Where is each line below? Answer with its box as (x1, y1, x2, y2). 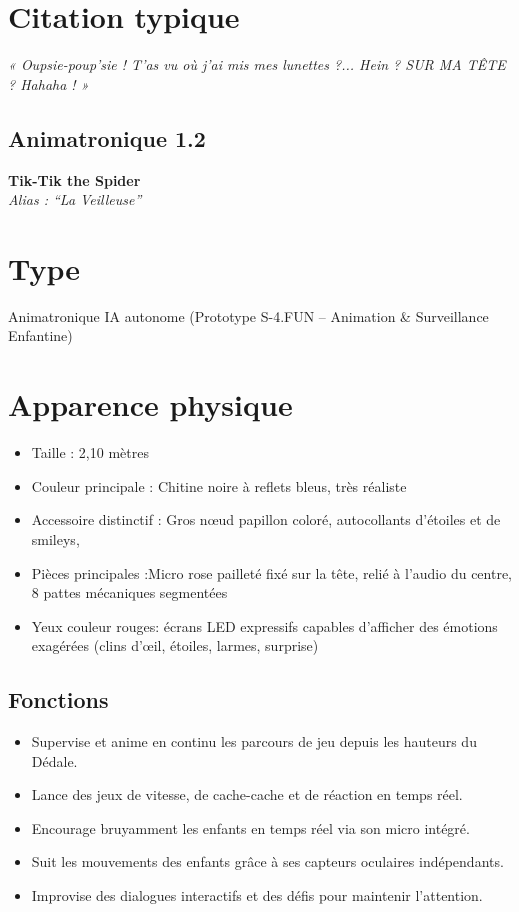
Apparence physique (8, 384, 293, 425)
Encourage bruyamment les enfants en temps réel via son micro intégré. (31, 817, 470, 838)
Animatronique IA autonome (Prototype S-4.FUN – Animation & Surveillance (8, 305, 489, 326)
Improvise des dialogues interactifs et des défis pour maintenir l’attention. (31, 885, 483, 906)
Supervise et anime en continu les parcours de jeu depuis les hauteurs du (31, 731, 477, 752)
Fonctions (8, 684, 109, 715)
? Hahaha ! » (8, 73, 89, 94)
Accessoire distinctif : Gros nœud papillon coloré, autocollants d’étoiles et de (31, 509, 501, 530)
